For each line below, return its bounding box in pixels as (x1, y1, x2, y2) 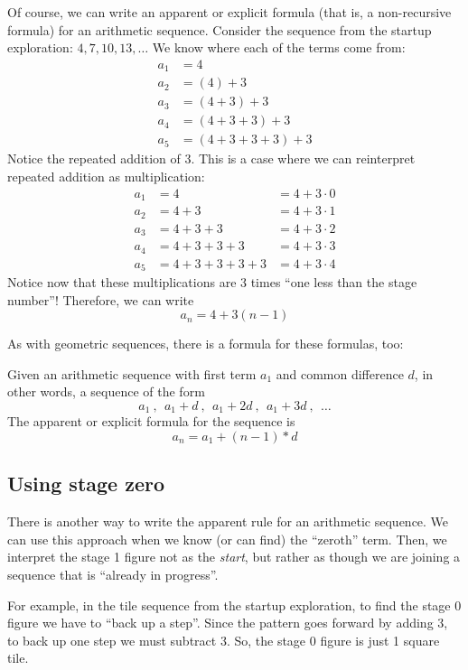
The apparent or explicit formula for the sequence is (7, 412, 295, 431)
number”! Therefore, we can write (7, 290, 194, 309)
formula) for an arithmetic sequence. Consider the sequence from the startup (7, 20, 432, 39)
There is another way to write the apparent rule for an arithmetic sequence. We (7, 512, 449, 531)
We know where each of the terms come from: (152, 38, 406, 57)
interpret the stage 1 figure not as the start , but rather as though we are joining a (7, 547, 461, 566)
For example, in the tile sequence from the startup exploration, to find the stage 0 (7, 595, 462, 614)
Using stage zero (7, 470, 165, 498)
